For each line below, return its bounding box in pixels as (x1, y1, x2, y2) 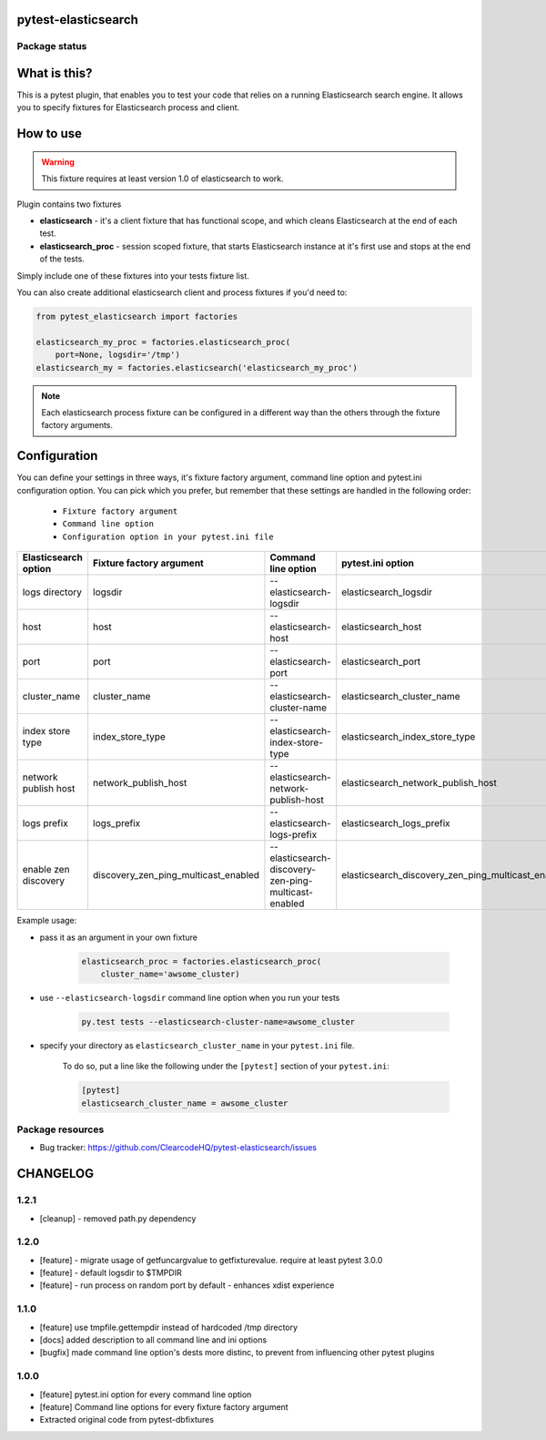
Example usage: (16, 915, 77, 926)
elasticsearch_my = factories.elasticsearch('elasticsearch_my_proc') (35, 363, 359, 373)
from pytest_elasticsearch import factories (35, 311, 238, 322)
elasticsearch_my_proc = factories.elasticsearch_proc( (35, 337, 291, 347)
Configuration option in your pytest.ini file (62, 531, 274, 542)
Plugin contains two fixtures (16, 199, 122, 209)
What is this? (16, 66, 93, 81)
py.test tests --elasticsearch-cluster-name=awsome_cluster (81, 1016, 356, 1026)
